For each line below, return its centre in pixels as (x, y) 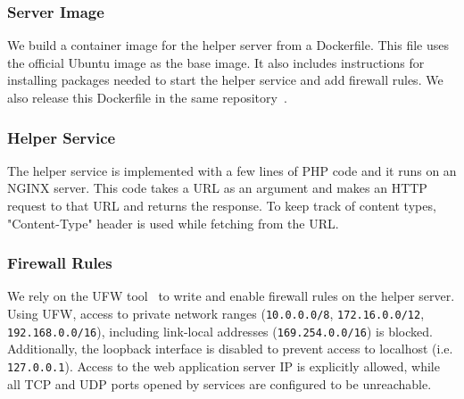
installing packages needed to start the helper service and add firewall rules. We (225, 80)
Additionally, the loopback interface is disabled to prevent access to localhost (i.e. (230, 349)
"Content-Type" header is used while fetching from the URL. (173, 223)
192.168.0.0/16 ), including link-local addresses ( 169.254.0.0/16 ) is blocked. (220, 331)
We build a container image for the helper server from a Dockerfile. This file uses (228, 45)
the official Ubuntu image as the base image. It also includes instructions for (216, 62)
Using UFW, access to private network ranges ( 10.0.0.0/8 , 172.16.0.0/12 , (216, 313)
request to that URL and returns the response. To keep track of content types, (222, 205)
